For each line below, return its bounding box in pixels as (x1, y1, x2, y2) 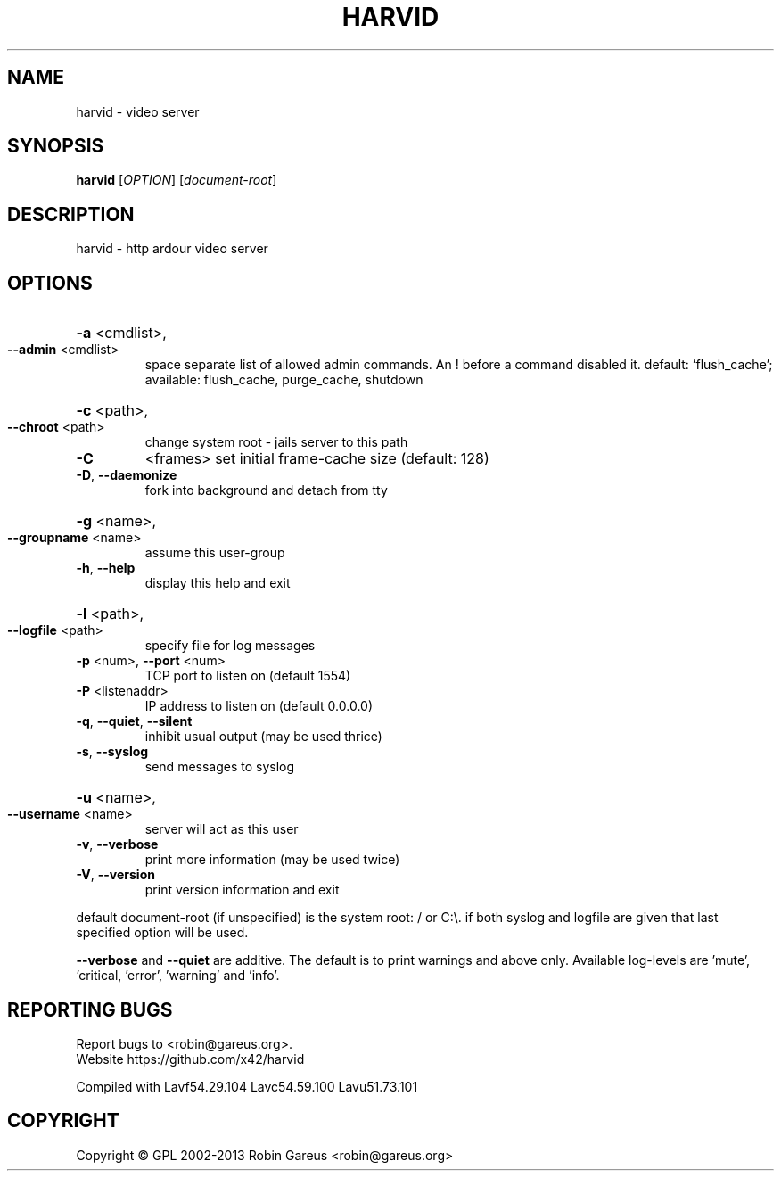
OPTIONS (7, 271, 93, 294)
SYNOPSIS (7, 135, 104, 158)
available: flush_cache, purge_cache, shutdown (144, 372, 423, 388)
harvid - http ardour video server (76, 241, 268, 257)
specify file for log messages (144, 638, 316, 654)
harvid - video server (76, 103, 200, 119)
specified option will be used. (76, 925, 249, 941)
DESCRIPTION (7, 202, 135, 226)
